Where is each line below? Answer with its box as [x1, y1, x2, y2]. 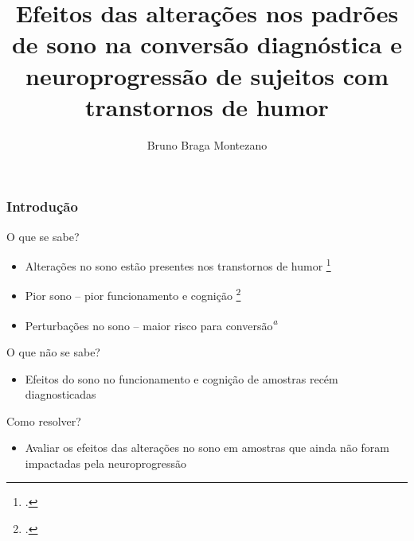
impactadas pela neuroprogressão [25, 454, 186, 471]
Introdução [6, 197, 78, 216]
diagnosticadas [25, 386, 96, 403]
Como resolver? [6, 412, 81, 429]
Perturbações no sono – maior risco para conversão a [25, 314, 278, 333]
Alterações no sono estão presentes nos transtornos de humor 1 [25, 255, 331, 274]
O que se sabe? [6, 228, 80, 244]
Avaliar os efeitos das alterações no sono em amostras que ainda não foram [25, 439, 389, 456]
